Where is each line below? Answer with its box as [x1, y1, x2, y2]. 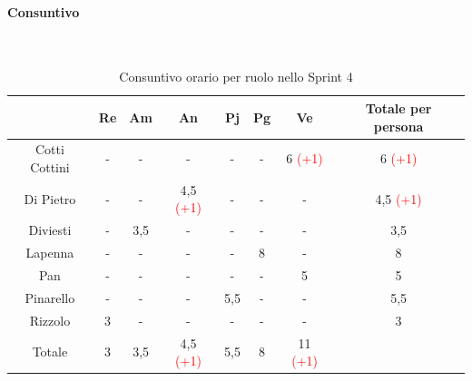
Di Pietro [24, 189, 76, 208]
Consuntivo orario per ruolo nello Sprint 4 [119, 67, 353, 86]
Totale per [365, 98, 432, 117]
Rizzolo [29, 310, 71, 329]
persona [373, 116, 424, 135]
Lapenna [25, 243, 74, 262]
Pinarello [25, 288, 75, 307]
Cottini [30, 158, 70, 177]
